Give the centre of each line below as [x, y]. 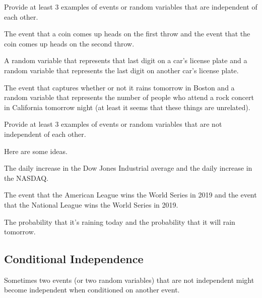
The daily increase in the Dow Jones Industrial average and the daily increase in [128, 168]
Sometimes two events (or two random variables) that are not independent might [129, 280]
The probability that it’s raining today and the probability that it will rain [120, 221]
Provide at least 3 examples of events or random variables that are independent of [131, 7]
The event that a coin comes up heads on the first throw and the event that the [127, 34]
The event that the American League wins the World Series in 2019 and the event [130, 195]
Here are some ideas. [36, 151]
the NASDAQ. [26, 178]
